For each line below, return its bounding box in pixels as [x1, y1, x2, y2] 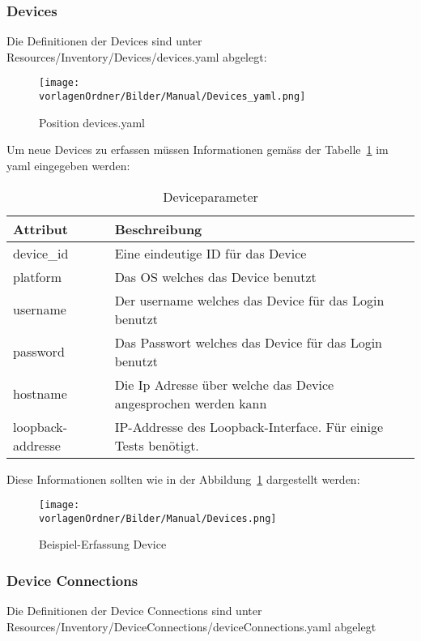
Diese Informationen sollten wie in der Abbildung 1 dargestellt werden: [6, 470, 360, 487]
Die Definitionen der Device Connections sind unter [6, 602, 262, 619]
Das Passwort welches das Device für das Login [114, 332, 382, 352]
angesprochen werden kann [114, 393, 267, 412]
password [13, 342, 65, 361]
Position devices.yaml [39, 113, 146, 130]
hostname [13, 384, 67, 403]
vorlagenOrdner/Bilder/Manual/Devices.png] [39, 512, 277, 524]
